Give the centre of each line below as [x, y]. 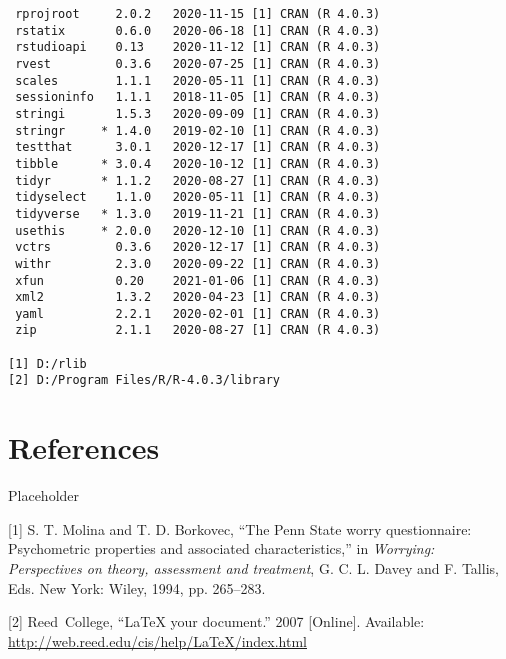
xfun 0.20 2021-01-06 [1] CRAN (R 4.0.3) [198, 280]
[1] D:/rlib [47, 363]
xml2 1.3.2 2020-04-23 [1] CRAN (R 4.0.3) [198, 297]
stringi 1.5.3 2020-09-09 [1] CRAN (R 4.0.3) [198, 113]
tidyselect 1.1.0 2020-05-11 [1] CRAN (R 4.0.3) [198, 197]
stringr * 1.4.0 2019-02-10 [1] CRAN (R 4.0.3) [198, 130]
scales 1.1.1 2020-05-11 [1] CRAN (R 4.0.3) [198, 80]
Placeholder [44, 495]
